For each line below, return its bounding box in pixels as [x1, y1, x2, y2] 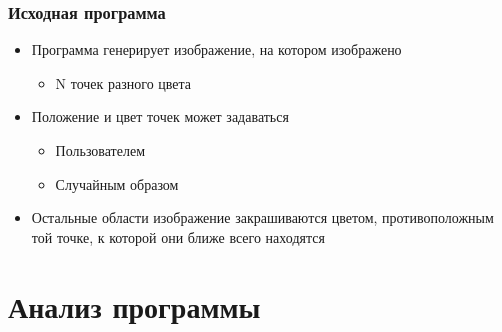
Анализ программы [8, 285, 261, 326]
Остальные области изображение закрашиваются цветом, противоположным [31, 207, 494, 228]
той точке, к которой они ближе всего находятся [31, 226, 325, 247]
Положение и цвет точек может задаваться [31, 106, 289, 127]
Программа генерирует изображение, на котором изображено [31, 39, 402, 60]
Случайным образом [55, 173, 179, 194]
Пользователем [55, 140, 146, 160]
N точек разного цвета [55, 72, 192, 93]
